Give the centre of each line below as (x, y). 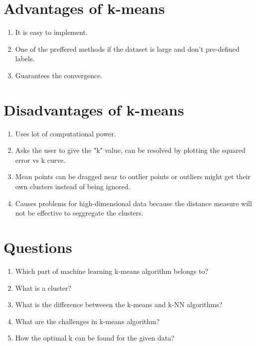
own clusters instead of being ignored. (73, 186)
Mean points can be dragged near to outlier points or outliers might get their (133, 176)
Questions (38, 247)
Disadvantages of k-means (94, 109)
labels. (25, 58)
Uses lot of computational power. (65, 133)
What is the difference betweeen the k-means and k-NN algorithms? (119, 304)
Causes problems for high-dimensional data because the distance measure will (133, 203)
